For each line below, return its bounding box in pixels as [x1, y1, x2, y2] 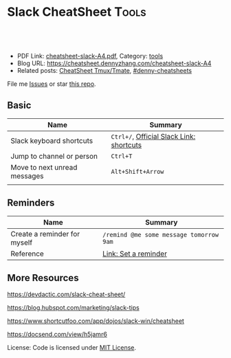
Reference [10, 249, 45, 258]
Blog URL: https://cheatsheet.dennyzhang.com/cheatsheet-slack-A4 [16, 59, 212, 67]
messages [10, 171, 44, 181]
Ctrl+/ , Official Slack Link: [111, 131, 196, 141]
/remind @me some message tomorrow [102, 231, 219, 238]
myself [10, 238, 33, 247]
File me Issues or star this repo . [7, 80, 96, 88]
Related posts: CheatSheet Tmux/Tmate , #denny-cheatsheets [16, 66, 192, 74]
